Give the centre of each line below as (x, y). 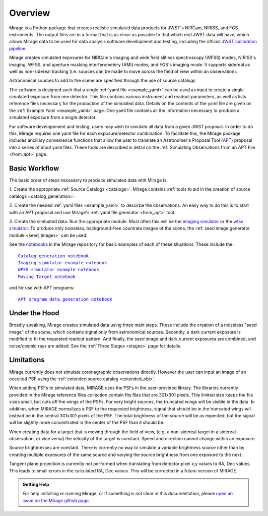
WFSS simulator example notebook (59, 270)
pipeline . (18, 48)
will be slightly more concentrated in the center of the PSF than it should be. (87, 423)
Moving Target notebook (47, 277)
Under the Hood (34, 313)
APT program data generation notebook (65, 299)
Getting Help (36, 485)
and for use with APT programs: (42, 288)
